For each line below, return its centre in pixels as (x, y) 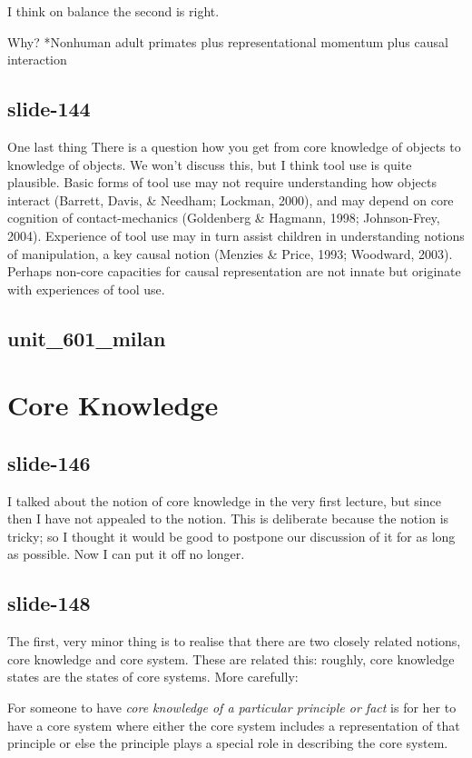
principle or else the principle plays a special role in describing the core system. (228, 743)
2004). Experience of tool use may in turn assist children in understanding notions (236, 235)
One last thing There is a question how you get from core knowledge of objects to (234, 146)
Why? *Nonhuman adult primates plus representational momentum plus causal (228, 41)
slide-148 (49, 603)
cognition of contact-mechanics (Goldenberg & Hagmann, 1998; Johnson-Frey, (224, 218)
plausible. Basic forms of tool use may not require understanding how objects (222, 182)
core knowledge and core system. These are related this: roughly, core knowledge (231, 658)
